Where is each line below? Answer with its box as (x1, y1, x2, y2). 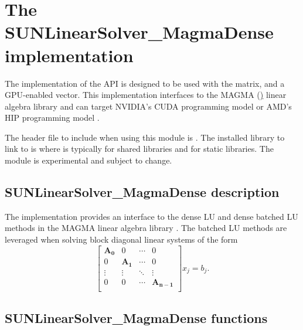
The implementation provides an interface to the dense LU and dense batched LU (5, 210, 298, 222)
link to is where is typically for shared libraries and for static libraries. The (5, 142, 274, 155)
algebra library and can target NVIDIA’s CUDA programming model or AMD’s (5, 100, 292, 112)
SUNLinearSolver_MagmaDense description (5, 183, 280, 201)
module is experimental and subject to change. (5, 154, 172, 166)
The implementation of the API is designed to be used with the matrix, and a (5, 77, 285, 89)
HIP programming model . (5, 111, 100, 124)
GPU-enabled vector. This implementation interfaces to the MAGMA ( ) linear (5, 89, 287, 101)
